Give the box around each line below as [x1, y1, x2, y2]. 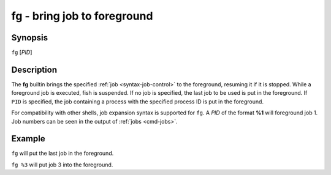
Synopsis [11, 32, 48, 43]
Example [11, 133, 45, 144]
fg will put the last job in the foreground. [11, 150, 114, 157]
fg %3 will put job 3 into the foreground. [11, 161, 113, 168]
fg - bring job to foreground [11, 9, 153, 23]
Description [11, 64, 58, 75]
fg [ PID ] [11, 49, 32, 56]
